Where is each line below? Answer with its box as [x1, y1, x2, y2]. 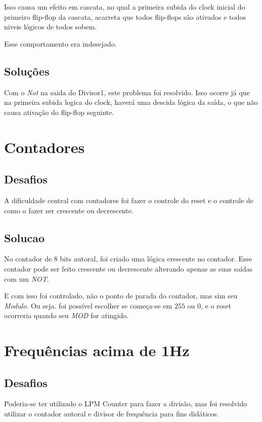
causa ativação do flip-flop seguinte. [4, 106, 114, 117]
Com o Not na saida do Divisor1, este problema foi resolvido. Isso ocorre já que [4, 87, 250, 97]
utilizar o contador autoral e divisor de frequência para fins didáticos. [4, 408, 219, 419]
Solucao [4, 229, 45, 245]
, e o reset [201, 300, 231, 311]
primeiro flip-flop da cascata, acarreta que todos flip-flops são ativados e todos [4, 11, 246, 22]
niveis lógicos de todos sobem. [4, 21, 97, 32]
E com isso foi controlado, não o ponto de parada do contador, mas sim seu [4, 290, 238, 301]
